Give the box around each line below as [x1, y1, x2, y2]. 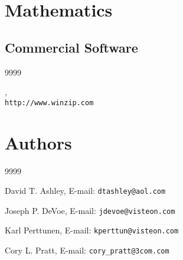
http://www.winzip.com [5, 98, 94, 107]
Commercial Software [5, 38, 138, 56]
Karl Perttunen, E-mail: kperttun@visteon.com [5, 224, 179, 236]
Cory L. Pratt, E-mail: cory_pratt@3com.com [5, 244, 169, 256]
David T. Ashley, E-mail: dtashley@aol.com [5, 184, 166, 197]
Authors [5, 130, 72, 154]
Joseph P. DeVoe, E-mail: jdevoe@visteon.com [5, 204, 175, 216]
